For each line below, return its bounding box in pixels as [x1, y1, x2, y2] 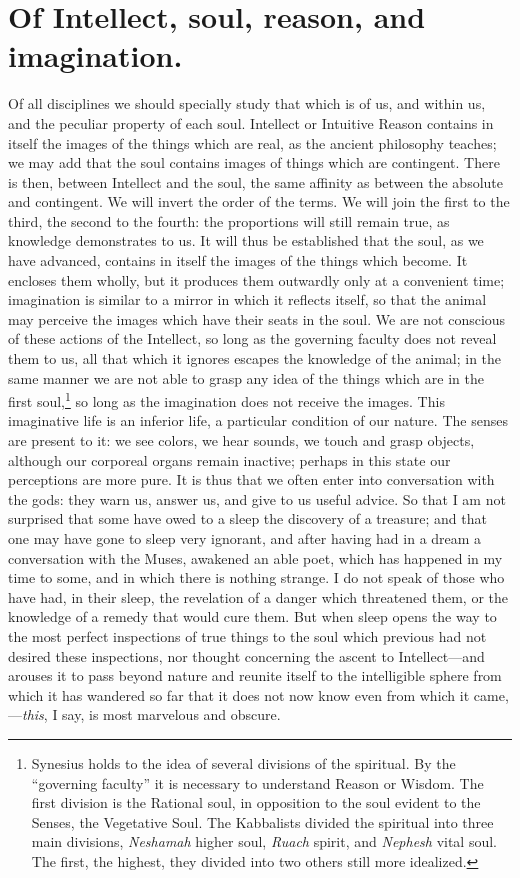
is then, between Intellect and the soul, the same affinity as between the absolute [8, 171, 503, 192]
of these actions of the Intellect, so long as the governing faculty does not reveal [8, 328, 497, 349]
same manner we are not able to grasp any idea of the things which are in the [8, 367, 484, 388]
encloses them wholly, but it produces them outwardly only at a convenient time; [8, 269, 505, 290]
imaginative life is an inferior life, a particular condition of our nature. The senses [8, 410, 508, 431]
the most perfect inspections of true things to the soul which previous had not [8, 626, 487, 646]
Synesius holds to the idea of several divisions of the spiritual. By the [31, 752, 456, 773]
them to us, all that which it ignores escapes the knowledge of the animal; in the [8, 348, 502, 369]
